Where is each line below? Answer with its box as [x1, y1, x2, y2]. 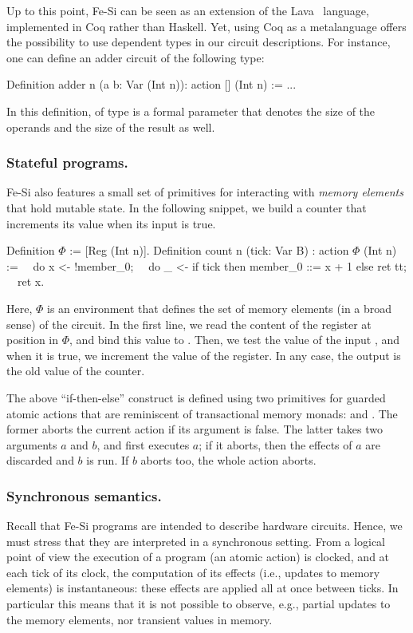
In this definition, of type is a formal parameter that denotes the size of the [6, 102, 376, 119]
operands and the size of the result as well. [6, 118, 215, 135]
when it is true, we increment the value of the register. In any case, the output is [6, 346, 401, 363]
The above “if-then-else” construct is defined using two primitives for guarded [6, 389, 386, 406]
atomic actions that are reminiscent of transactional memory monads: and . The [6, 405, 398, 421]
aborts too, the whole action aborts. [140, 452, 317, 469]
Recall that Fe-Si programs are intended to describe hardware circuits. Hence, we [6, 517, 403, 534]
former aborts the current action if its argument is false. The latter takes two [6, 421, 383, 437]
